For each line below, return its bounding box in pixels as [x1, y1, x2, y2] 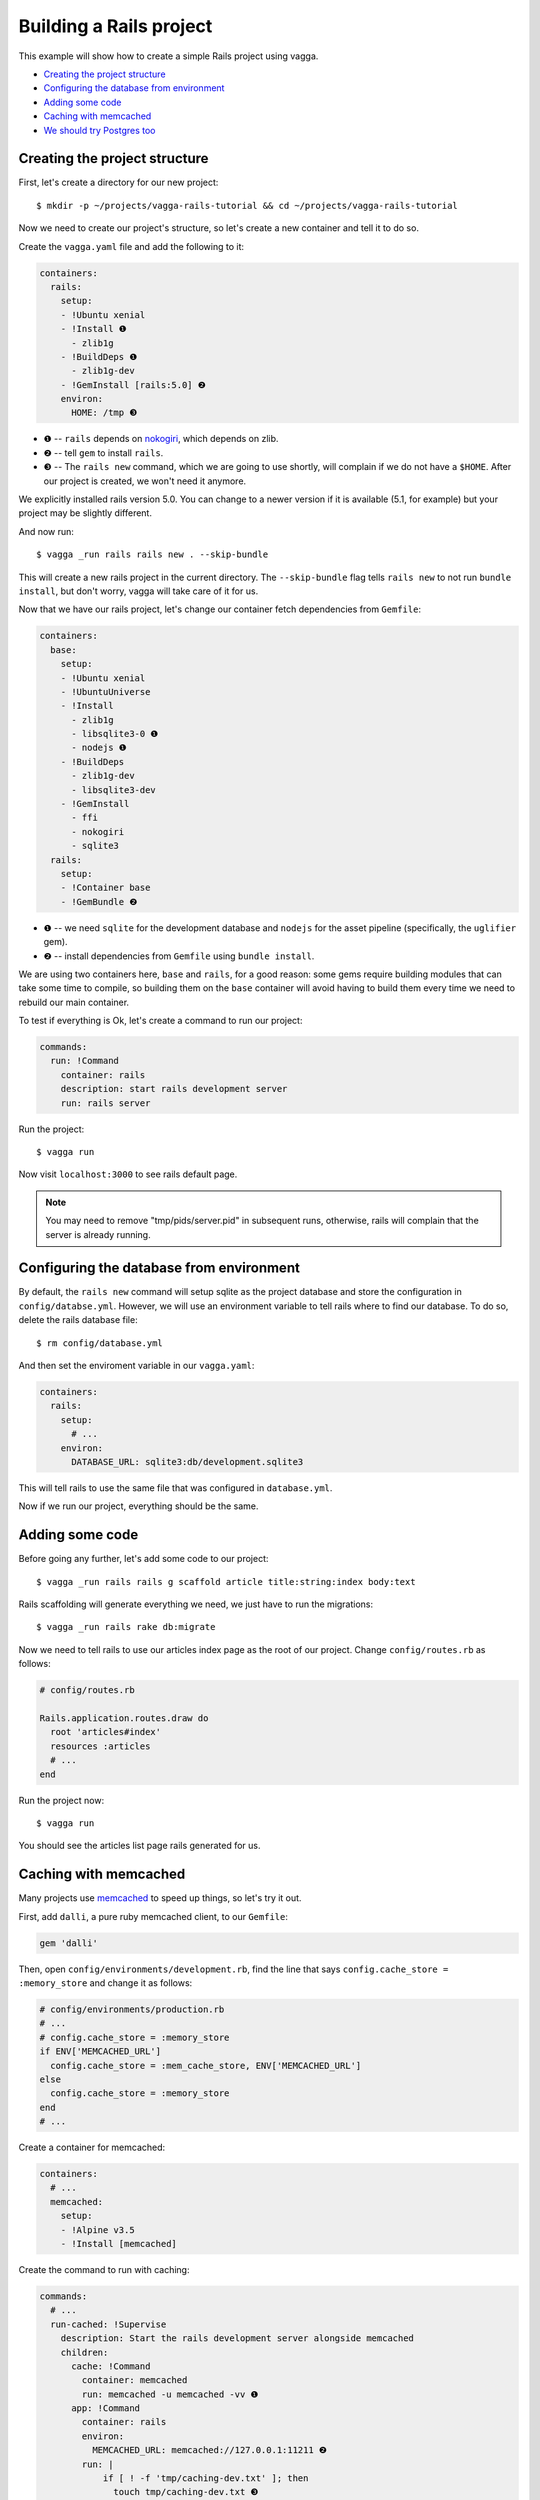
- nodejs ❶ [71, 742, 127, 754]
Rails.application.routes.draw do [39, 1712, 209, 1724]
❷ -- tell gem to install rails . [43, 446, 164, 459]
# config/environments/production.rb [39, 2003, 225, 2015]
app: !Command [71, 2403, 140, 2414]
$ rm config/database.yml [36, 1337, 164, 1349]
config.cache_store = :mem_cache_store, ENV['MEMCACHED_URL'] [50, 2060, 362, 2071]
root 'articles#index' [50, 1726, 162, 1738]
